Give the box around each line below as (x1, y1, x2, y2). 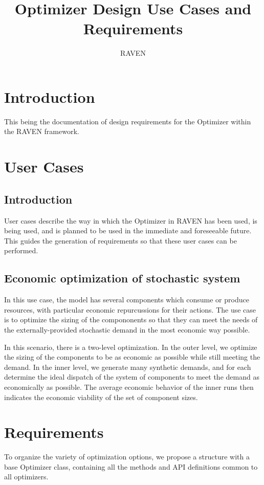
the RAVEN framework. (4, 126, 79, 137)
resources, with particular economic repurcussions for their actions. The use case (4, 304, 256, 315)
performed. (4, 245, 38, 256)
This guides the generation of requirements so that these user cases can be (4, 235, 237, 246)
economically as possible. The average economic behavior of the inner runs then (4, 381, 254, 392)
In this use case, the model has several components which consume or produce (4, 294, 249, 305)
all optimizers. (4, 471, 49, 482)
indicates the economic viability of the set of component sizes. (4, 391, 198, 402)
